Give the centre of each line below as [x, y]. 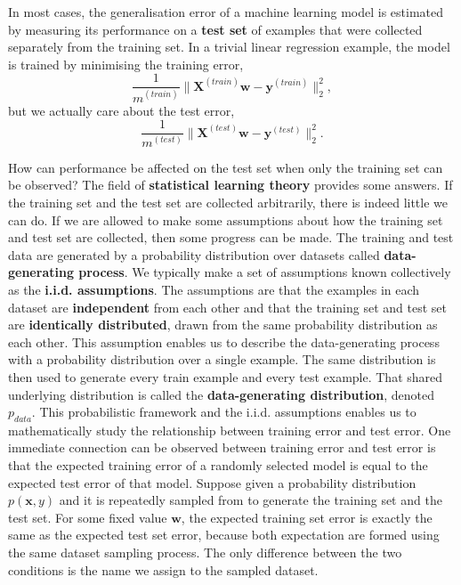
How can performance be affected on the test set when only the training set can [226, 167]
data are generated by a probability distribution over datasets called [194, 254]
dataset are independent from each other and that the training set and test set [227, 307]
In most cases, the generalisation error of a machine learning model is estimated [226, 12]
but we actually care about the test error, [121, 110]
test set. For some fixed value [88, 517]
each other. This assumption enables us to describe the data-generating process [224, 341]
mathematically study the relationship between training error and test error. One [230, 430]
